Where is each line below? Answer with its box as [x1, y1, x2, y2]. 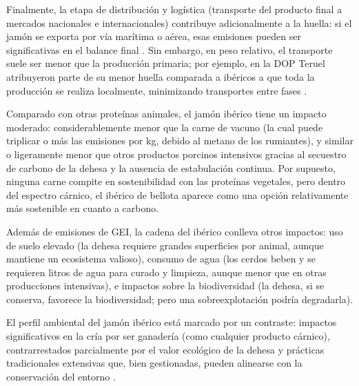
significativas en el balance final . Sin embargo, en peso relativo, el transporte [6, 42, 333, 57]
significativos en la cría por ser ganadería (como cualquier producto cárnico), [6, 329, 330, 343]
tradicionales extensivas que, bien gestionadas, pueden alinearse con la [6, 356, 302, 370]
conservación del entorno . [6, 369, 116, 383]
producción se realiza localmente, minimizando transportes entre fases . [6, 83, 307, 97]
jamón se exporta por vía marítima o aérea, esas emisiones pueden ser [6, 29, 301, 44]
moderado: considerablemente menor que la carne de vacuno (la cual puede [6, 119, 323, 134]
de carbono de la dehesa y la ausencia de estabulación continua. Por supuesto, [6, 160, 336, 175]
